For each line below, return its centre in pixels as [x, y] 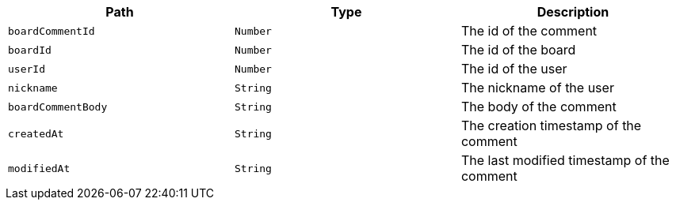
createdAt [36, 133]
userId [27, 69]
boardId [30, 50]
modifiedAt [39, 168]
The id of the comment [529, 31]
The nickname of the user [537, 88]
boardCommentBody [58, 107]
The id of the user [514, 69]
